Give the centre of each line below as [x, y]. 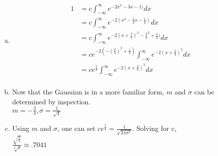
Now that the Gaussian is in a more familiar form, [88, 91]
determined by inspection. [51, 101]
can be [204, 91]
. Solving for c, [154, 128]
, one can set [76, 128]
